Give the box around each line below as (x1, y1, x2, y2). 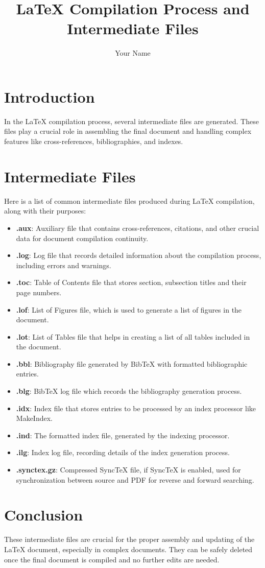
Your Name (115, 48, 151, 58)
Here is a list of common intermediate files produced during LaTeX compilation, (4, 195, 255, 206)
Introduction (4, 86, 95, 107)
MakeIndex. (16, 413, 53, 423)
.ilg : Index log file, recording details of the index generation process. (16, 447, 230, 458)
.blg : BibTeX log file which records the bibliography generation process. (16, 386, 242, 396)
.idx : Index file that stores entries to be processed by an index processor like (16, 403, 256, 413)
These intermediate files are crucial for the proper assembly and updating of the (4, 534, 255, 545)
